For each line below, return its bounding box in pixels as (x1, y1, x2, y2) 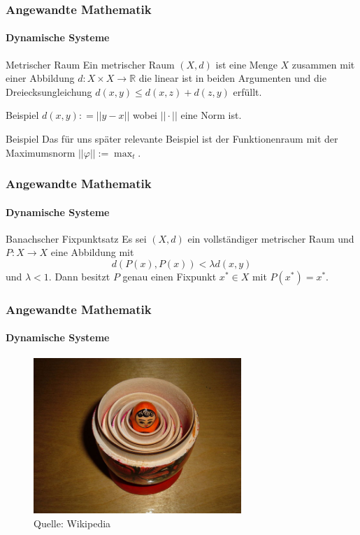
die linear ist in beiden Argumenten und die (138, 71, 326, 85)
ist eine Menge (215, 57, 278, 71)
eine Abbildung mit (50, 245, 134, 259)
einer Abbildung (6, 71, 75, 85)
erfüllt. (233, 84, 262, 99)
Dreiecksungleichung (6, 84, 92, 99)
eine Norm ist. (180, 108, 242, 122)
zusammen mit (291, 57, 355, 71)
